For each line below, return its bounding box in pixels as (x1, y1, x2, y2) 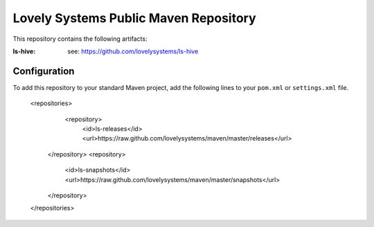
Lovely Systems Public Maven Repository (12, 10, 256, 26)
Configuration (12, 65, 75, 77)
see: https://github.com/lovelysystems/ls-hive (67, 47, 199, 55)
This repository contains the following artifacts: (12, 35, 148, 43)
